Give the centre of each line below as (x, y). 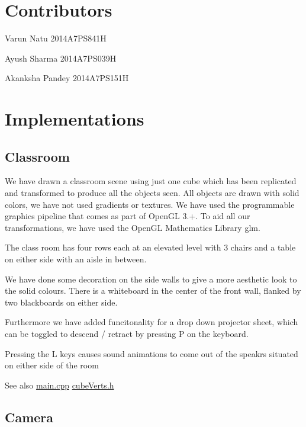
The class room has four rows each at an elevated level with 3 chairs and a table (150, 247)
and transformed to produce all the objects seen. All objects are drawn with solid (152, 193)
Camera (29, 417)
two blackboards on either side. (61, 302)
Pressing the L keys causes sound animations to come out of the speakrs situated (152, 353)
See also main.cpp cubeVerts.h (59, 385)
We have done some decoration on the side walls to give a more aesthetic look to (151, 279)
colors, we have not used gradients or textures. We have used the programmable (150, 204)
